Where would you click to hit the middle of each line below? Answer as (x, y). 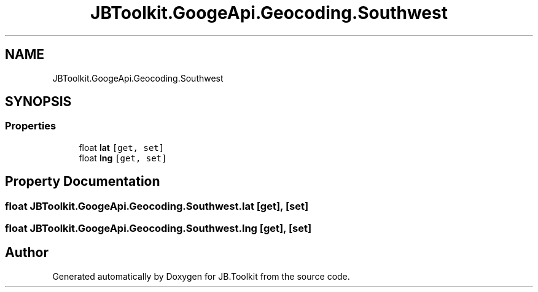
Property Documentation (83, 182)
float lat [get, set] (122, 147)
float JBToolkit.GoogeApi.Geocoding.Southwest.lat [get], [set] (157, 206)
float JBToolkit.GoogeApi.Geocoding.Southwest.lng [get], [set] (158, 229)
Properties (31, 126)
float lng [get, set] (123, 158)
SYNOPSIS (38, 102)
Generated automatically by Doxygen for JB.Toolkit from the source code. (201, 276)
